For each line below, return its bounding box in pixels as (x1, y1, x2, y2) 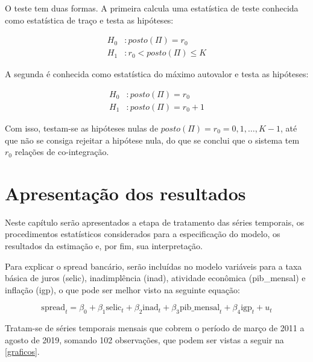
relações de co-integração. (14, 145, 109, 158)
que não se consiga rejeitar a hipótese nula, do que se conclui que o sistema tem (5, 133, 300, 146)
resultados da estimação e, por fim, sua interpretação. (5, 240, 203, 252)
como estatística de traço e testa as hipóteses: (5, 13, 174, 26)
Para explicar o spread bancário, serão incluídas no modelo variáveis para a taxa (5, 259, 302, 272)
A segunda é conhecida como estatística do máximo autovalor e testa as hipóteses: (5, 68, 309, 80)
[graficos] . (5, 345, 40, 358)
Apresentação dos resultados (5, 180, 246, 205)
